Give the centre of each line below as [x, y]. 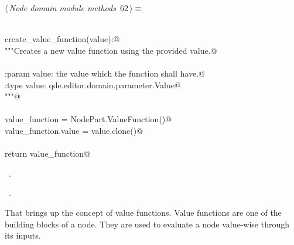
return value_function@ [47, 153]
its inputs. [23, 235]
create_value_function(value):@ [62, 39]
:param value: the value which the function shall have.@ [105, 73]
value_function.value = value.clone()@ [74, 130]
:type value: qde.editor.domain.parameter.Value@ [93, 84]
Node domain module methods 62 [69, 8]
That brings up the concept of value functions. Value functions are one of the [143, 212]
